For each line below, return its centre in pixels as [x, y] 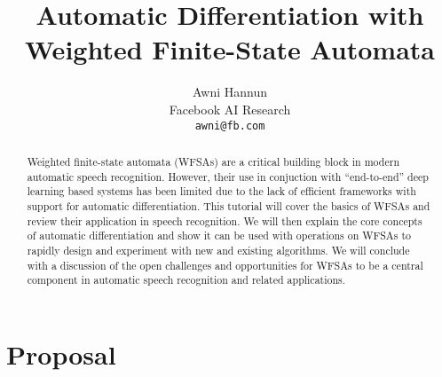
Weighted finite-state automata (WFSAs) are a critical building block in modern [213, 161]
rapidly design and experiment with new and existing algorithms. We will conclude [218, 250]
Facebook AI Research [230, 109]
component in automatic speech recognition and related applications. [186, 280]
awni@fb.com [230, 126]
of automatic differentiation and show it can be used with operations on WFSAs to [219, 236]
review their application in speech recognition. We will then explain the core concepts [225, 220]
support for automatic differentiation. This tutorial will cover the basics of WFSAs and [229, 205]
